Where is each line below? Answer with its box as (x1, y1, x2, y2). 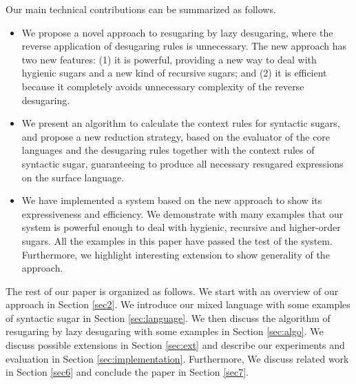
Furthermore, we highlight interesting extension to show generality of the (21, 247, 330, 261)
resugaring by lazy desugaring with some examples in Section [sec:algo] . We (6, 324, 324, 338)
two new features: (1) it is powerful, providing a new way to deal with (21, 52, 317, 66)
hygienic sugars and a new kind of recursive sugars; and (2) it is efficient (21, 65, 327, 80)
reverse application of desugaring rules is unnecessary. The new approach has (21, 39, 347, 53)
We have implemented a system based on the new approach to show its (21, 193, 322, 208)
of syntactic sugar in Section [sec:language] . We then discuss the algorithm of (6, 310, 331, 325)
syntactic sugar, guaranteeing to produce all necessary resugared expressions (21, 156, 344, 170)
